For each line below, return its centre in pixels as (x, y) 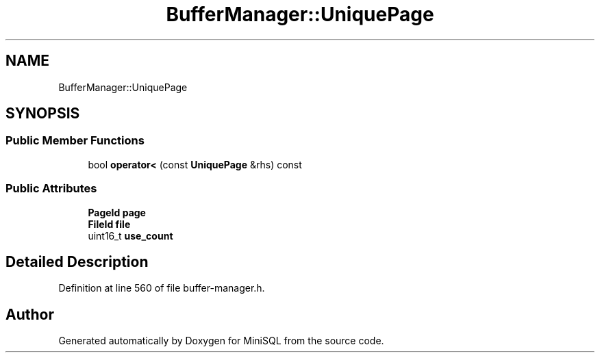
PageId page (117, 212)
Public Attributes (51, 189)
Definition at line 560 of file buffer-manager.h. (162, 288)
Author (30, 314)
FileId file (109, 224)
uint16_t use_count (130, 235)
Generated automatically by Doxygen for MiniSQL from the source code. (221, 341)
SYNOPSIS (43, 114)
